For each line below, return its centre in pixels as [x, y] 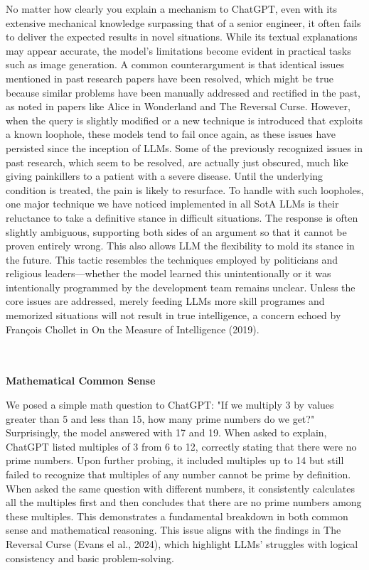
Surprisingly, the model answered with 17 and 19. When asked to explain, [166, 432]
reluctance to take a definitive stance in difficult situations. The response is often [182, 217]
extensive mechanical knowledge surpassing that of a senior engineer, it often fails [183, 22]
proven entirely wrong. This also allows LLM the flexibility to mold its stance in [180, 246]
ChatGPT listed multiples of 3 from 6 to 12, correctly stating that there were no [181, 446]
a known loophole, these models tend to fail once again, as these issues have [171, 134]
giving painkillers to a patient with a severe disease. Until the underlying [165, 176]
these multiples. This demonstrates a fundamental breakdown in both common [177, 516]
